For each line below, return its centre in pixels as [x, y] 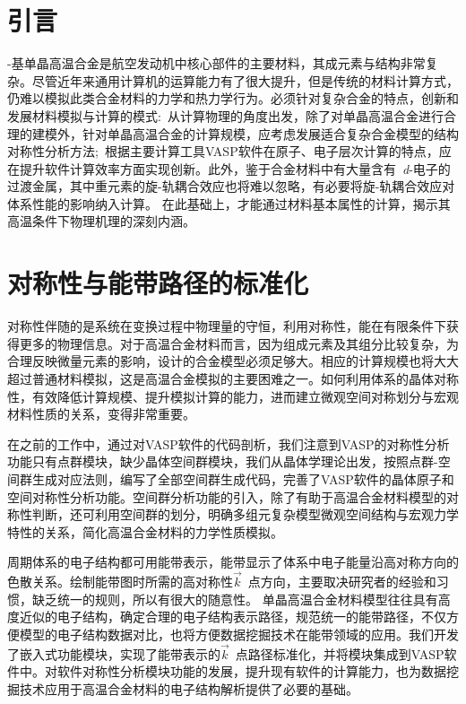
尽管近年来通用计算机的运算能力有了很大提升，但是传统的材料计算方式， [245, 80]
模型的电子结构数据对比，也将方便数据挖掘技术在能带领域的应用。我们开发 [239, 634]
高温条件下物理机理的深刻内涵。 [101, 221]
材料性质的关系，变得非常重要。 [101, 414]
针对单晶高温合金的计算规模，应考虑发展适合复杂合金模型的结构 [270, 133]
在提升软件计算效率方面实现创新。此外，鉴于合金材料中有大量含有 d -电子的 [229, 168]
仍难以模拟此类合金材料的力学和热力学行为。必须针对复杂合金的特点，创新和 [233, 98]
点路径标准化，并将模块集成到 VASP [340, 653]
